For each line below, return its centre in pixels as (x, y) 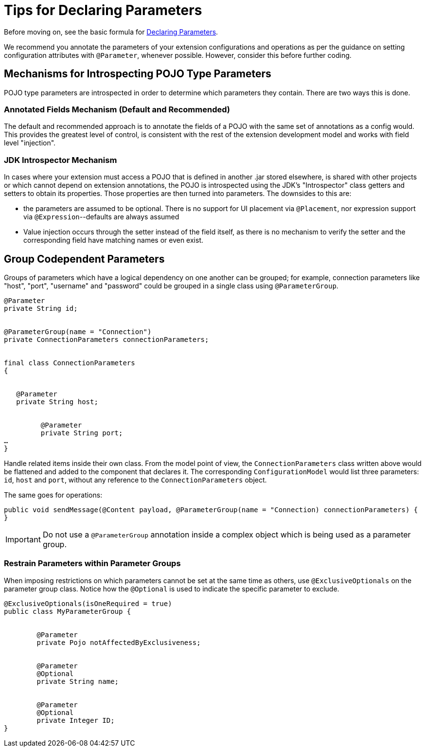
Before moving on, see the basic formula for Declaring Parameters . (111, 32)
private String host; (57, 402)
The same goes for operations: (53, 495)
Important (23, 539)
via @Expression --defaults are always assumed (101, 217)
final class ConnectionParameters (70, 363)
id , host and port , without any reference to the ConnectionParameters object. (135, 480)
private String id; (41, 308)
